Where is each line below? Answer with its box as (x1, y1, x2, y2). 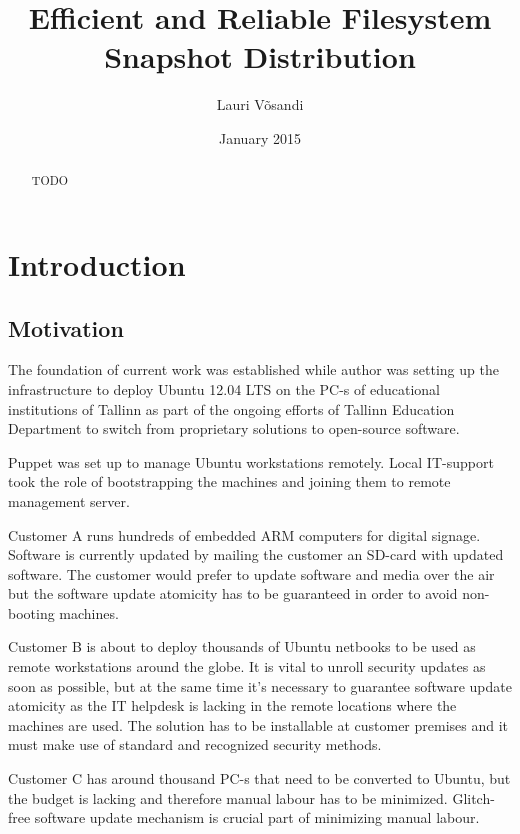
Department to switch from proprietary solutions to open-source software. (8, 418, 460, 439)
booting (8, 602, 55, 623)
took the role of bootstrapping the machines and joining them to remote (8, 471, 451, 492)
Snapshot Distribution (104, 36, 416, 77)
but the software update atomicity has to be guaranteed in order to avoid (8, 583, 458, 604)
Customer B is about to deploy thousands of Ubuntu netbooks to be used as (8, 636, 476, 657)
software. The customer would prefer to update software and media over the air (8, 563, 495, 584)
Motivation (8, 312, 124, 343)
